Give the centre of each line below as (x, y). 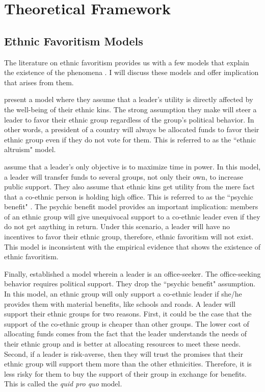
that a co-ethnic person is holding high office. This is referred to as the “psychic (129, 196)
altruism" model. (30, 149)
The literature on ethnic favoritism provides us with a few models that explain (127, 62)
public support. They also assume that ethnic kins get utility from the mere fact (129, 187)
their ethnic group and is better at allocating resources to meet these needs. (123, 344)
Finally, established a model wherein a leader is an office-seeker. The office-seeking (132, 273)
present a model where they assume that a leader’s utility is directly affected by (129, 99)
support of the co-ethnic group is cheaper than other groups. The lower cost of (127, 323)
